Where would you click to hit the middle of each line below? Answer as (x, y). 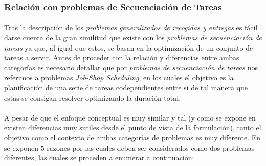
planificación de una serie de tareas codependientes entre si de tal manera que (126, 87)
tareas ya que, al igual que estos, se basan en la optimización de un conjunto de (129, 47)
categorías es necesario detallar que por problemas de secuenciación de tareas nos (131, 67)
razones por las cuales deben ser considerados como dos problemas (151, 147)
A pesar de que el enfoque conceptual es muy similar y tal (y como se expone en (130, 117)
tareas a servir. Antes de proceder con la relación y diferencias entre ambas (122, 57)
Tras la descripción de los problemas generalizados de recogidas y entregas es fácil (131, 27)
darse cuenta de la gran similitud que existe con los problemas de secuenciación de (133, 38)
